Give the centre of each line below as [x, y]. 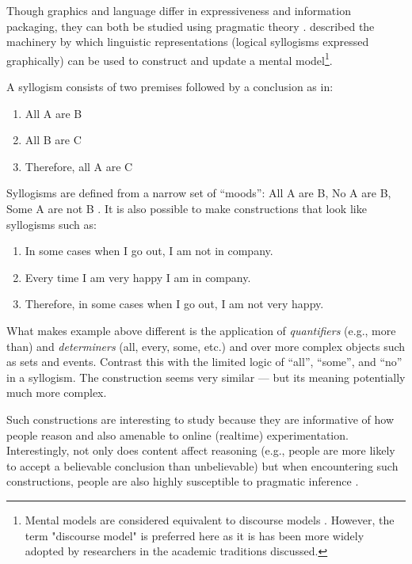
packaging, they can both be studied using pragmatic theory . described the [191, 26]
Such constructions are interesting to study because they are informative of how [200, 419]
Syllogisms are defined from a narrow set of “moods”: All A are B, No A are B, [199, 193]
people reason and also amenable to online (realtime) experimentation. [177, 434]
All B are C [53, 140]
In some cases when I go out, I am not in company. [149, 251]
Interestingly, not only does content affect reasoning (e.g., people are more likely [201, 450]
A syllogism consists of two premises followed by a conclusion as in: [170, 87]
